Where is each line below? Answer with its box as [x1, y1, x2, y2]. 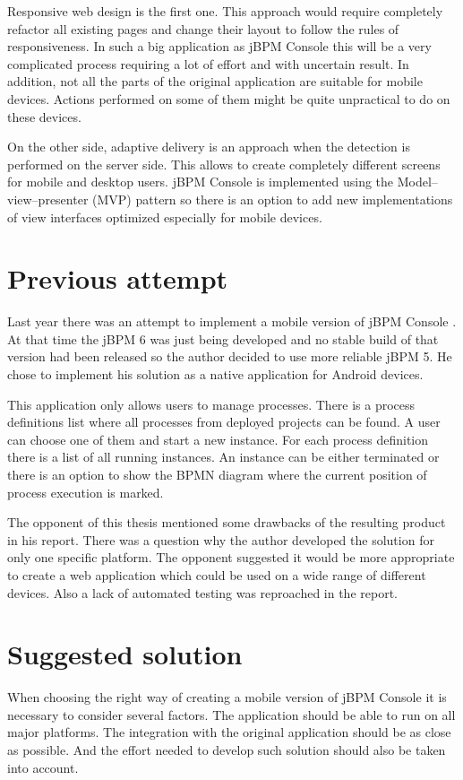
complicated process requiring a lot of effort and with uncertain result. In [7, 54, 409, 73]
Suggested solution [7, 636, 243, 672]
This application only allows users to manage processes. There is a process [7, 394, 416, 413]
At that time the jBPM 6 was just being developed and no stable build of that [7, 329, 439, 348]
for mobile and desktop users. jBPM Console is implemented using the [7, 172, 394, 191]
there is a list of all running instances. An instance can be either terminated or [7, 447, 440, 466]
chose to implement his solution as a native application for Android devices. [7, 365, 424, 384]
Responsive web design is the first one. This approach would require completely [7, 2, 443, 20]
